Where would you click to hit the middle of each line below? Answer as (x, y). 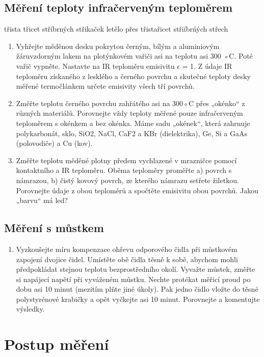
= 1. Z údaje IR (207, 66)
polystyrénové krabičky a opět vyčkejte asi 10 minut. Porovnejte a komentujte (138, 299)
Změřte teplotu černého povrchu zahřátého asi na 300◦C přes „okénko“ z (130, 103)
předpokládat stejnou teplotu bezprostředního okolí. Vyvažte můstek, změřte (136, 269)
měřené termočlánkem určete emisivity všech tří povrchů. (105, 86)
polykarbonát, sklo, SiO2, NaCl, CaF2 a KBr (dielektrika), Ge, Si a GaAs (131, 133)
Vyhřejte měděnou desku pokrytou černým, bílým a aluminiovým (118, 46)
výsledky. (30, 309)
